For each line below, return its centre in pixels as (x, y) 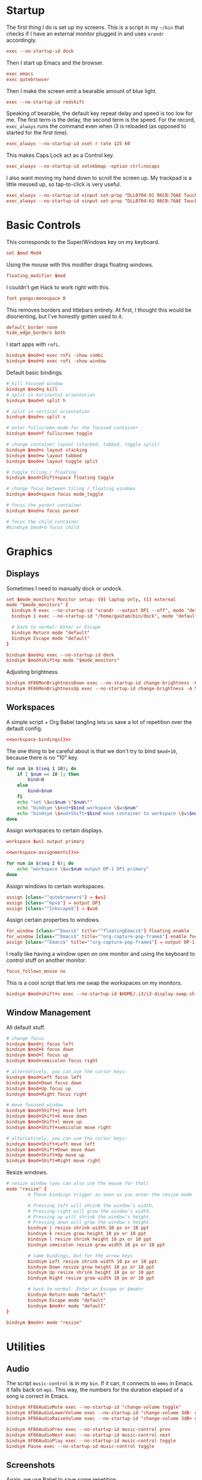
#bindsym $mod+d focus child (43, 527)
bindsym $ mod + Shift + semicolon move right (59, 1127)
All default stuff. (26, 1027)
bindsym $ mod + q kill (32, 389)
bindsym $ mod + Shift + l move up (44, 1122)
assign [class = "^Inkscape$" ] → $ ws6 (52, 908)
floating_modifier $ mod (36, 275)
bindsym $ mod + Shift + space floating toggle (60, 478)
